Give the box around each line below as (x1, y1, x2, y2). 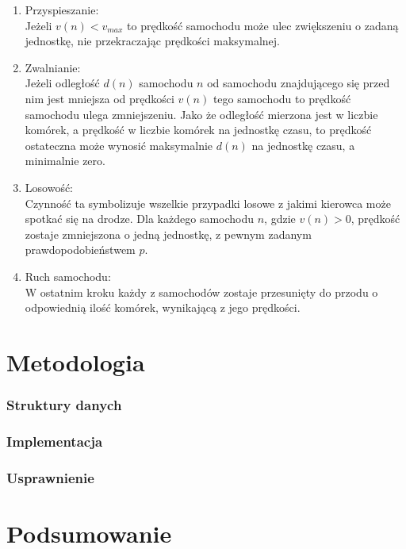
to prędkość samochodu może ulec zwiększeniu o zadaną (127, 17, 399, 33)
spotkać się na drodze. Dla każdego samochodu (25, 210, 255, 227)
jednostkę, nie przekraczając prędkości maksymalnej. (25, 33, 280, 49)
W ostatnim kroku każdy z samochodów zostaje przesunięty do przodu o (25, 283, 378, 300)
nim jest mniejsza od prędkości (25, 90, 174, 106)
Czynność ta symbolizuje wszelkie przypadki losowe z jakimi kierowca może (25, 194, 391, 211)
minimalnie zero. (25, 152, 105, 169)
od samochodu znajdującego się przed (207, 75, 390, 91)
